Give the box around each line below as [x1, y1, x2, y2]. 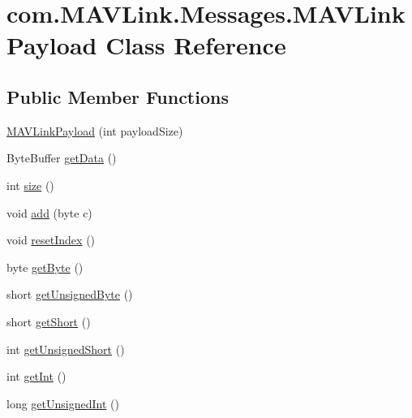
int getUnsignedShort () [6, 340, 125, 357]
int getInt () [6, 368, 67, 385]
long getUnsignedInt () [6, 394, 119, 412]
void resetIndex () [6, 231, 96, 248]
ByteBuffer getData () [6, 149, 117, 166]
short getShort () [6, 312, 91, 330]
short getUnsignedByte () [6, 286, 133, 303]
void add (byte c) [6, 204, 92, 221]
